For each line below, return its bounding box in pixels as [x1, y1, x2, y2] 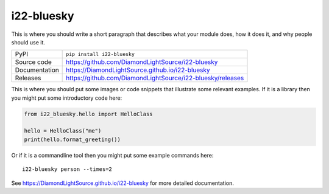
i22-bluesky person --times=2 [22, 166, 113, 173]
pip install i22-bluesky [66, 50, 135, 57]
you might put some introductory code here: [11, 94, 122, 102]
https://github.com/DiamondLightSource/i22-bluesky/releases [66, 74, 244, 82]
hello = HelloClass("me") [24, 128, 102, 134]
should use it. [11, 38, 46, 46]
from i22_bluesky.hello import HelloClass [24, 110, 153, 117]
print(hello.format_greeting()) [24, 136, 121, 143]
